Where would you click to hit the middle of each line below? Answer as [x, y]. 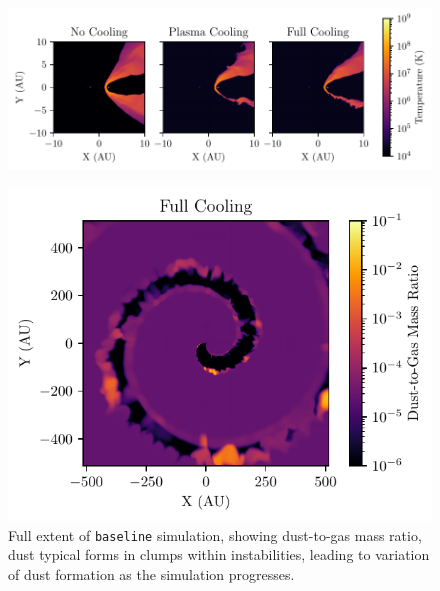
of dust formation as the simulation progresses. [151, 573]
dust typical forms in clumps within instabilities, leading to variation [219, 554]
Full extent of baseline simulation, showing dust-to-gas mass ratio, [215, 534]
